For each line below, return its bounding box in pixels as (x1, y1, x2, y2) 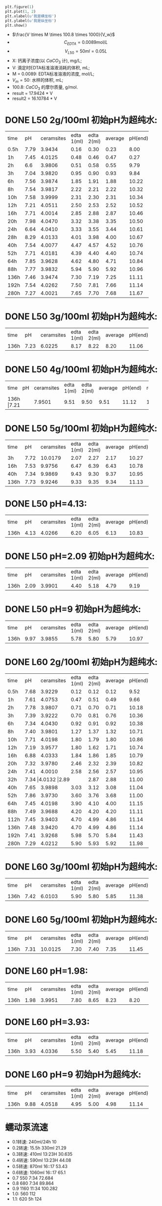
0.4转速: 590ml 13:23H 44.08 (12, 1157, 71, 1163)
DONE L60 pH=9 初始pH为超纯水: (5, 1069, 141, 1080)
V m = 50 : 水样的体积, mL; (12, 77, 64, 84)
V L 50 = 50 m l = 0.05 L (65, 48, 107, 55)
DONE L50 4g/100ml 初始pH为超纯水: (5, 364, 158, 375)
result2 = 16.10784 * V (12, 95, 57, 101)
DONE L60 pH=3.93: (5, 1016, 90, 1027)
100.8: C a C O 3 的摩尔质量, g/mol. (12, 84, 78, 91)
